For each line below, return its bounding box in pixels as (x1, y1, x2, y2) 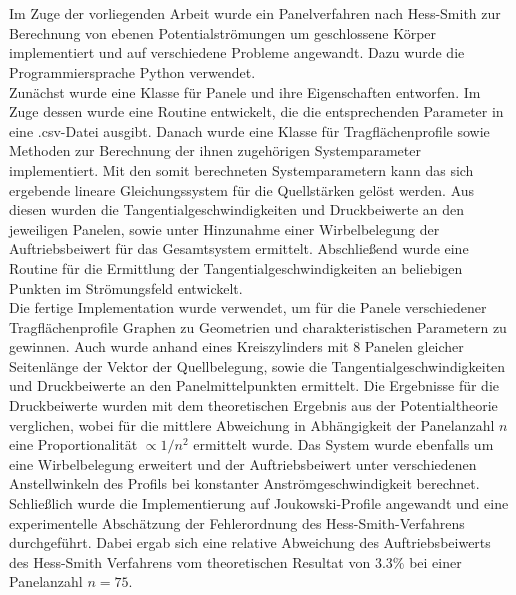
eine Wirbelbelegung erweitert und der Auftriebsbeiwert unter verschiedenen (9, 453, 477, 474)
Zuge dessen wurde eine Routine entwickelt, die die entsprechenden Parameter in (9, 101, 504, 122)
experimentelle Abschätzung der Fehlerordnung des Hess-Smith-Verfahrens (9, 512, 465, 533)
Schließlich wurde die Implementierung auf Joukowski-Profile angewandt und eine (9, 493, 509, 514)
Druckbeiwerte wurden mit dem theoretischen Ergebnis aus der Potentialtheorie (9, 395, 498, 416)
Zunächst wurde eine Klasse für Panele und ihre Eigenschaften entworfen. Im (9, 81, 481, 102)
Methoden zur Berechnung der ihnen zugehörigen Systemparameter (9, 140, 421, 161)
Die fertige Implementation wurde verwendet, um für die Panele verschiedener (9, 297, 487, 318)
